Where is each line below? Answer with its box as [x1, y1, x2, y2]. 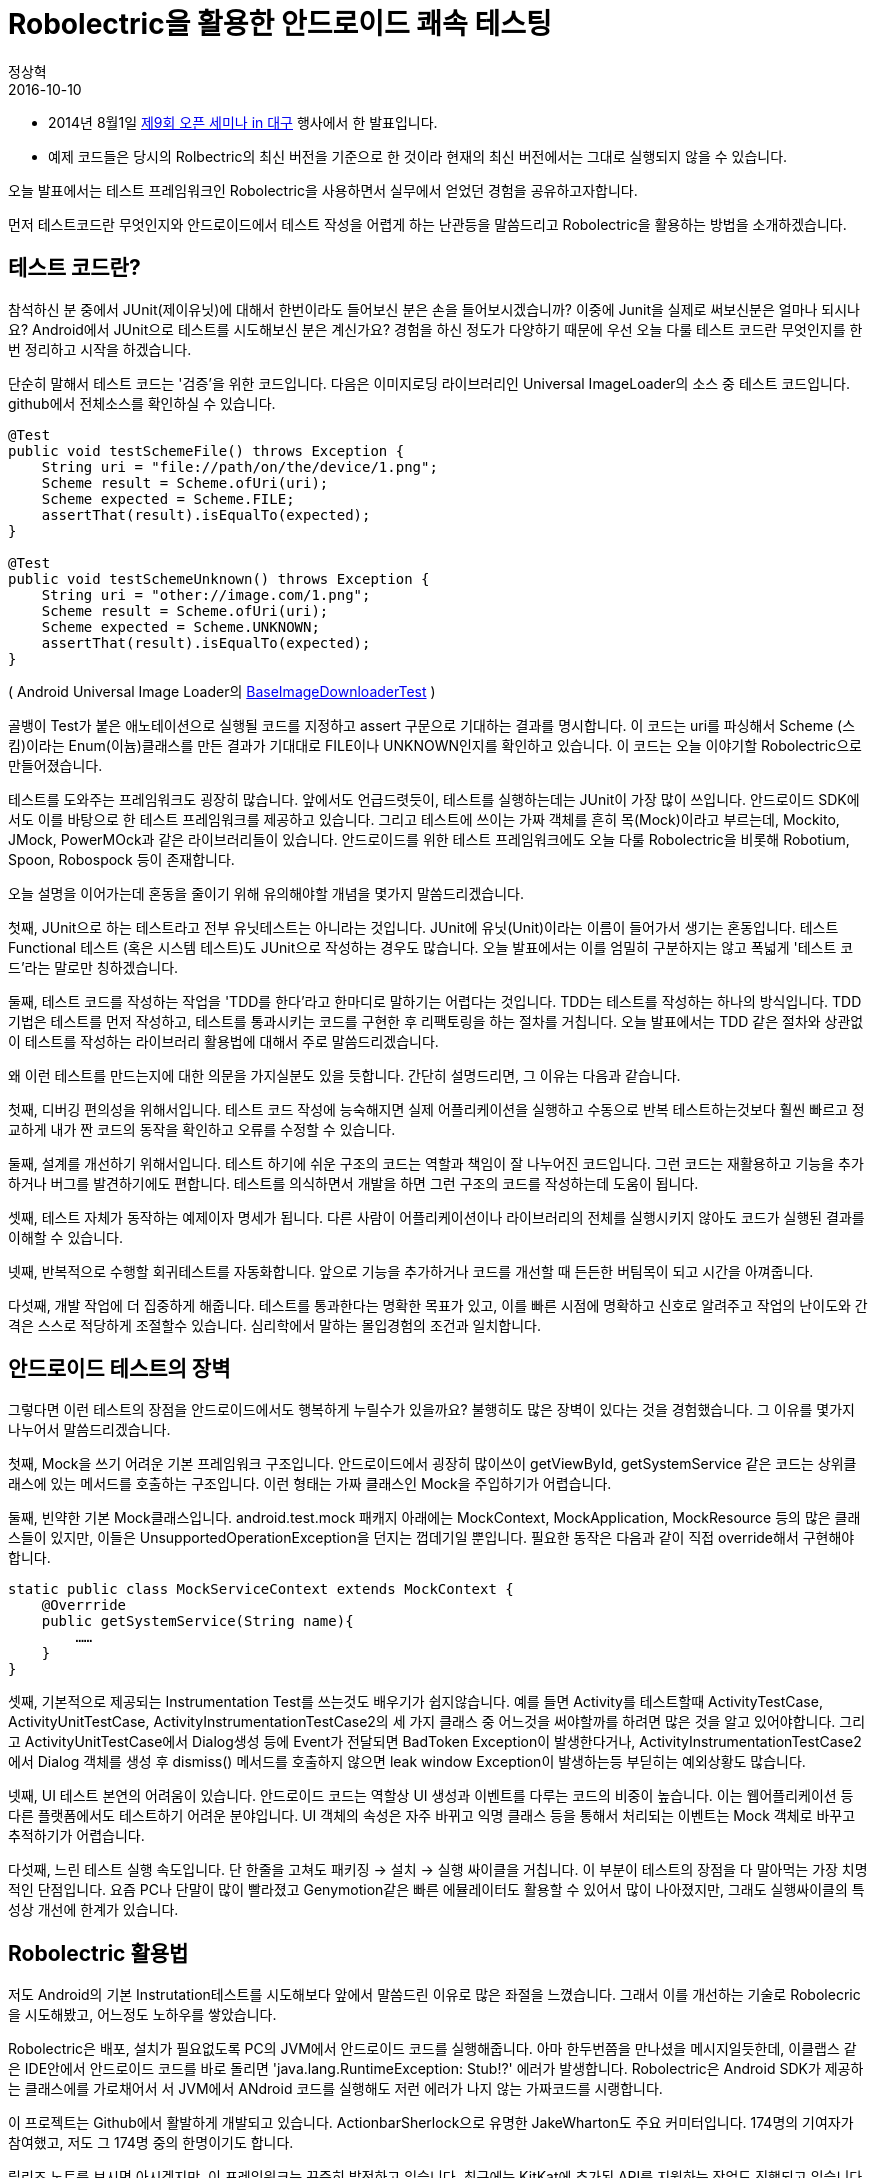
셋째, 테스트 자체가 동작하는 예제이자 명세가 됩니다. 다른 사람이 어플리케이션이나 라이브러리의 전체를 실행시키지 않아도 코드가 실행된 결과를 [8, 1208, 865, 1226]
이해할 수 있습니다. [8, 1228, 123, 1246]
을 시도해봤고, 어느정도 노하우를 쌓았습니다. [8, 2006, 277, 2024]
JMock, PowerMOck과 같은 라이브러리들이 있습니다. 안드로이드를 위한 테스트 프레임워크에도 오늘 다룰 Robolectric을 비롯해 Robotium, [8, 830, 850, 848]
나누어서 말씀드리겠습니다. [8, 1421, 171, 1439]
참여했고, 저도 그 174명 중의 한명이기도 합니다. [8, 2134, 294, 2152]
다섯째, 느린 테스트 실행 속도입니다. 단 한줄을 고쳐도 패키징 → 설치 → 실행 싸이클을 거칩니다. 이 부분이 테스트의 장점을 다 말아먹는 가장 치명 [8, 1861, 868, 1879]
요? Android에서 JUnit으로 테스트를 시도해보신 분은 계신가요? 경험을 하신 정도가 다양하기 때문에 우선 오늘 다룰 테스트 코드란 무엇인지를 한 [8, 320, 863, 338]
